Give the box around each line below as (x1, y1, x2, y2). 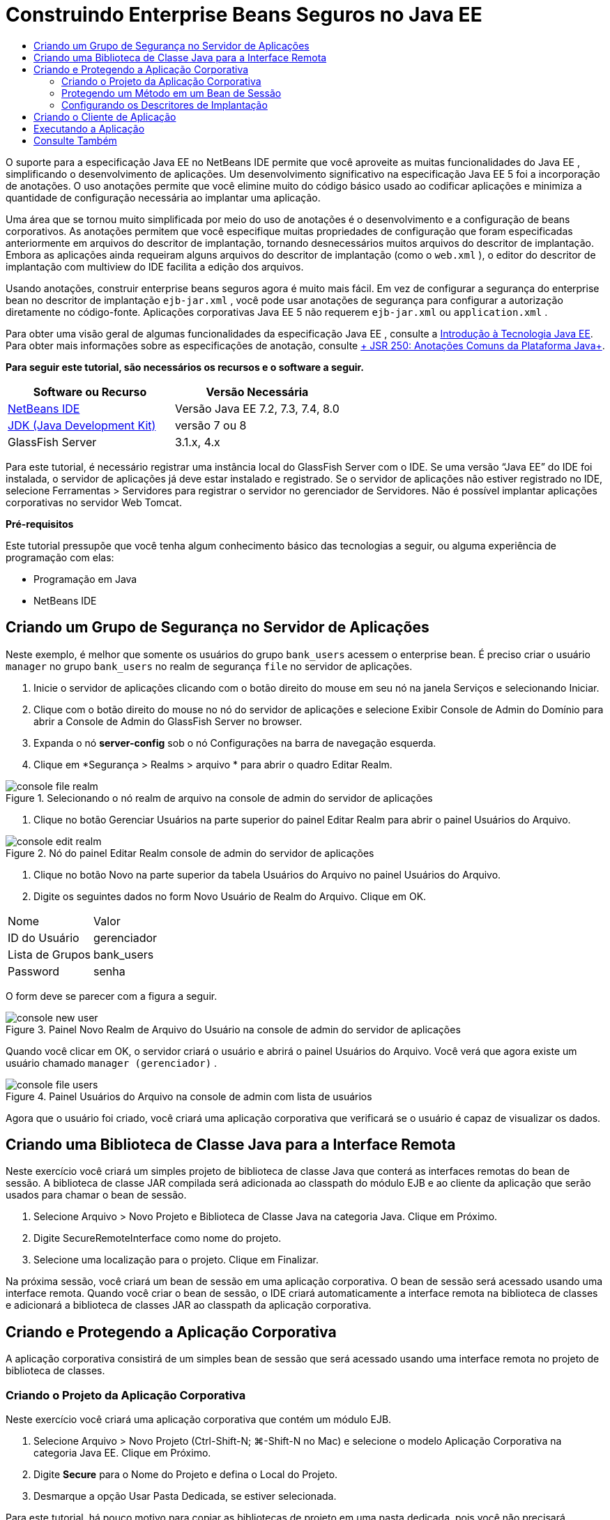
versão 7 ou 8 (174, 418, 247, 432)
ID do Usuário (8, 930, 79, 945)
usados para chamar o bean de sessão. (6, 1189, 187, 1201)
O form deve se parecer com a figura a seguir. (6, 989, 218, 1002)
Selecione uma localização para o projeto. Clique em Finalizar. (33, 1254, 319, 1266)
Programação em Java (33, 572, 137, 585)
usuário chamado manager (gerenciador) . (6, 1056, 218, 1069)
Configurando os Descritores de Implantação (61, 98, 268, 111)
